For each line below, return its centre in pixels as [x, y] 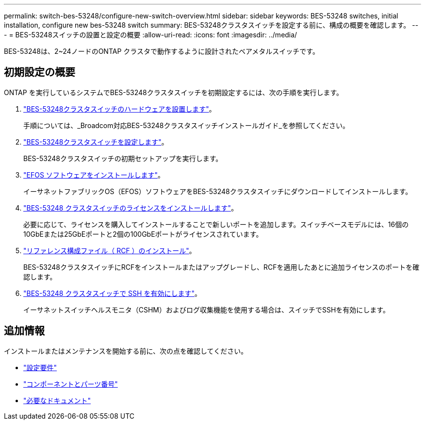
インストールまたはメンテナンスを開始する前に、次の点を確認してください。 [126, 351]
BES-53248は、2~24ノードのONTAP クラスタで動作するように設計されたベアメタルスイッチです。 [162, 51]
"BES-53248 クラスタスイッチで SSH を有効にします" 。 [112, 293]
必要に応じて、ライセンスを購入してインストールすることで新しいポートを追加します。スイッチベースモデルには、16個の [216, 224]
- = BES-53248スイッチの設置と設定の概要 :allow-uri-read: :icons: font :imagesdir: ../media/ [151, 35]
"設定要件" [40, 367]
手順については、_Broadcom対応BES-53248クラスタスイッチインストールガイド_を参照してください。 [187, 125]
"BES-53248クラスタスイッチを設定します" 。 [96, 142]
